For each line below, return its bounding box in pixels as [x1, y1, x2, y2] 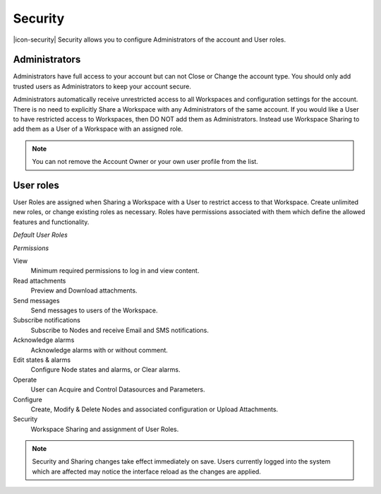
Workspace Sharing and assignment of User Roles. [30, 425, 179, 433]
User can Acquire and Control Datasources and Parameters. [30, 385, 205, 394]
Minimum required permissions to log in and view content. [30, 266, 200, 275]
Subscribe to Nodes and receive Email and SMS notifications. [30, 326, 210, 334]
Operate [13, 375, 37, 384]
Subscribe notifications [13, 316, 80, 324]
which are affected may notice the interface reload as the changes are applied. [32, 467, 261, 476]
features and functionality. [13, 218, 90, 226]
